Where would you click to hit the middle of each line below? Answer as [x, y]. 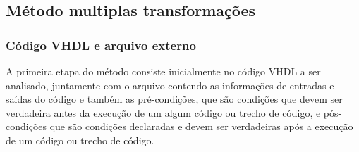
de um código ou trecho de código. [80, 140]
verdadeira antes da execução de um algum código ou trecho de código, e [163, 112]
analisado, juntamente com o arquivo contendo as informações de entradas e [170, 85]
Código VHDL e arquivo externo [101, 45]
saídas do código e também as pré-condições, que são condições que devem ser [174, 99]
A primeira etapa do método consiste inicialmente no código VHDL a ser [163, 71]
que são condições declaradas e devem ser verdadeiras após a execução [201, 126]
